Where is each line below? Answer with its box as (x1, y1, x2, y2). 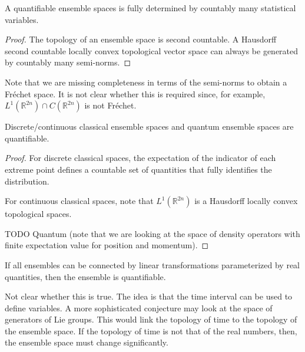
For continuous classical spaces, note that (5, 195, 154, 207)
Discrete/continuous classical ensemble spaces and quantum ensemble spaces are (5, 120, 294, 133)
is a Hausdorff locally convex (194, 195, 298, 207)
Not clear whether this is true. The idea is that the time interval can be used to (5, 290, 293, 302)
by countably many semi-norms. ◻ (5, 56, 131, 68)
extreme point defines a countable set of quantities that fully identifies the (5, 163, 272, 175)
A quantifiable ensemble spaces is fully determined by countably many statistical (5, 2, 296, 14)
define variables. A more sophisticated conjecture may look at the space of (5, 301, 273, 314)
